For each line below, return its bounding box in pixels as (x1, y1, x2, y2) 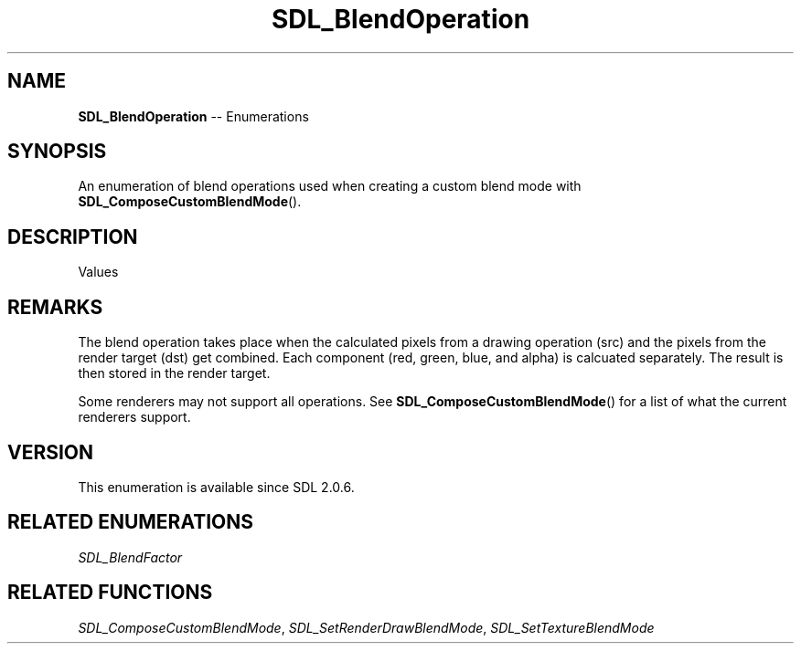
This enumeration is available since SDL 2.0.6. (78, 478, 355, 495)
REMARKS (7, 295, 103, 319)
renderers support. (78, 409, 191, 425)
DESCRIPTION (7, 225, 138, 248)
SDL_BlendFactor (78, 549, 183, 565)
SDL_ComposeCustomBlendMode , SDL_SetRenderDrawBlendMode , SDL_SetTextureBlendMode (78, 619, 655, 635)
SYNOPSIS (7, 140, 107, 163)
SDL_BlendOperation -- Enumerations (78, 108, 309, 124)
